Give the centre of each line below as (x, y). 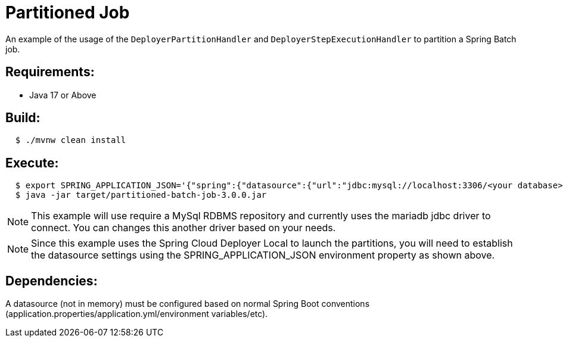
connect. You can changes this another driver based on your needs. (183, 228)
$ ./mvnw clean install (71, 140)
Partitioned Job (68, 13)
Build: (23, 118)
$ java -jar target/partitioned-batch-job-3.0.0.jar (141, 195)
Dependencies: (52, 281)
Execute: (32, 163)
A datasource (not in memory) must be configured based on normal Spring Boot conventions (188, 304)
